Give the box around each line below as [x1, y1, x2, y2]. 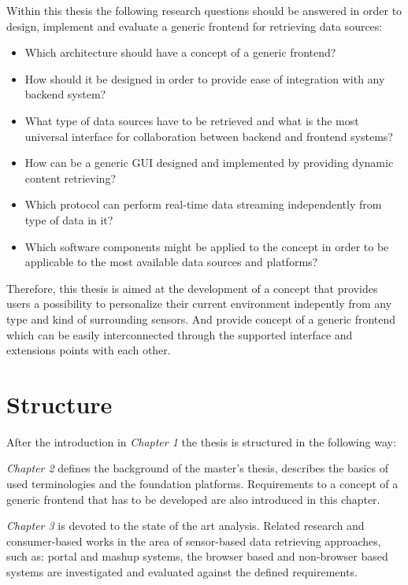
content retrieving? [24, 169, 116, 186]
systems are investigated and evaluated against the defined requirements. [6, 563, 358, 579]
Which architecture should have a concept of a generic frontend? [24, 44, 336, 61]
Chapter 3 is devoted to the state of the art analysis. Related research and [6, 517, 365, 534]
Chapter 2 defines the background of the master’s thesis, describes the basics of [6, 460, 388, 476]
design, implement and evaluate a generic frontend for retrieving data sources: [6, 17, 383, 34]
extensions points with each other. [6, 342, 171, 358]
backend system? [24, 86, 106, 102]
